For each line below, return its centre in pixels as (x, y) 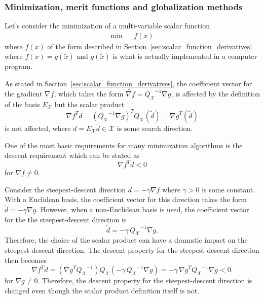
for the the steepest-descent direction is (66, 219)
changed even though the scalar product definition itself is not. (102, 290)
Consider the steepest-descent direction (65, 189)
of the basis (22, 104)
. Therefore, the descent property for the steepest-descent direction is (145, 280)
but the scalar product (89, 104)
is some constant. (228, 189)
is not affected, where (38, 128)
